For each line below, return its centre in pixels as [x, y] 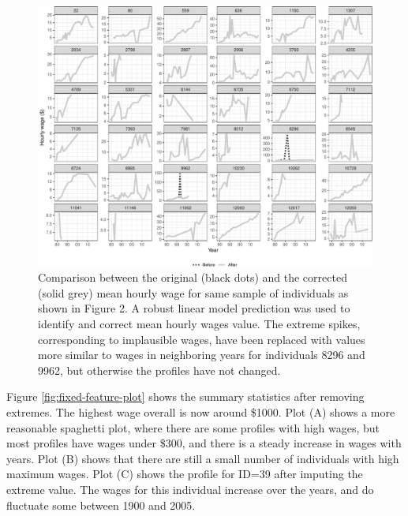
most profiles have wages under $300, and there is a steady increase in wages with [204, 443]
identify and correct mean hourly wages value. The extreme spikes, [199, 323]
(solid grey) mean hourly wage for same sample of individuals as [193, 292]
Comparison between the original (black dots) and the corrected [193, 277]
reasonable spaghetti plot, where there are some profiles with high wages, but [193, 427]
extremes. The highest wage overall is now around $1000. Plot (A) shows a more [201, 411]
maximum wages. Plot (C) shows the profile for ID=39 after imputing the [185, 474]
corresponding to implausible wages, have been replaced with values [202, 339]
